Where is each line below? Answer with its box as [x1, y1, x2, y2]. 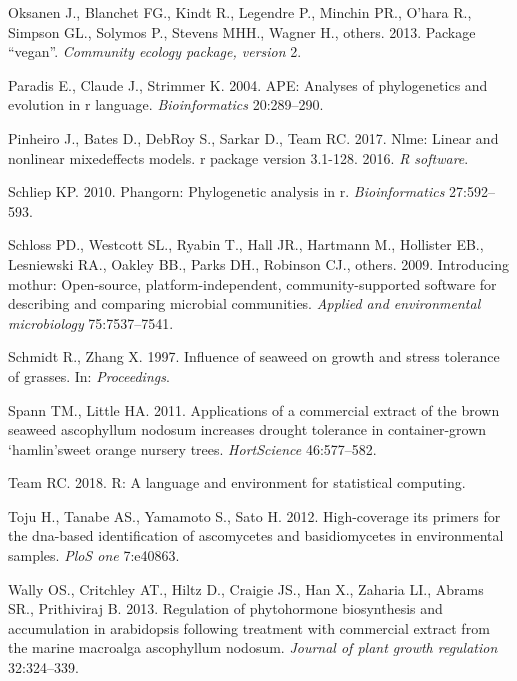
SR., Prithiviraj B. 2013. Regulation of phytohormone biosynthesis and [8, 598, 443, 619]
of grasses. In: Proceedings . [8, 365, 170, 386]
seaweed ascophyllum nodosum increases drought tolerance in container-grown [8, 419, 487, 440]
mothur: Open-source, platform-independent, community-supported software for [8, 273, 497, 294]
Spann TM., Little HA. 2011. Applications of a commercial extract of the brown [8, 399, 500, 420]
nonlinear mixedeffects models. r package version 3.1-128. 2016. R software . [8, 147, 469, 168]
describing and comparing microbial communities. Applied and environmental [8, 293, 481, 314]
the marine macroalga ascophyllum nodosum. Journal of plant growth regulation [8, 637, 498, 658]
